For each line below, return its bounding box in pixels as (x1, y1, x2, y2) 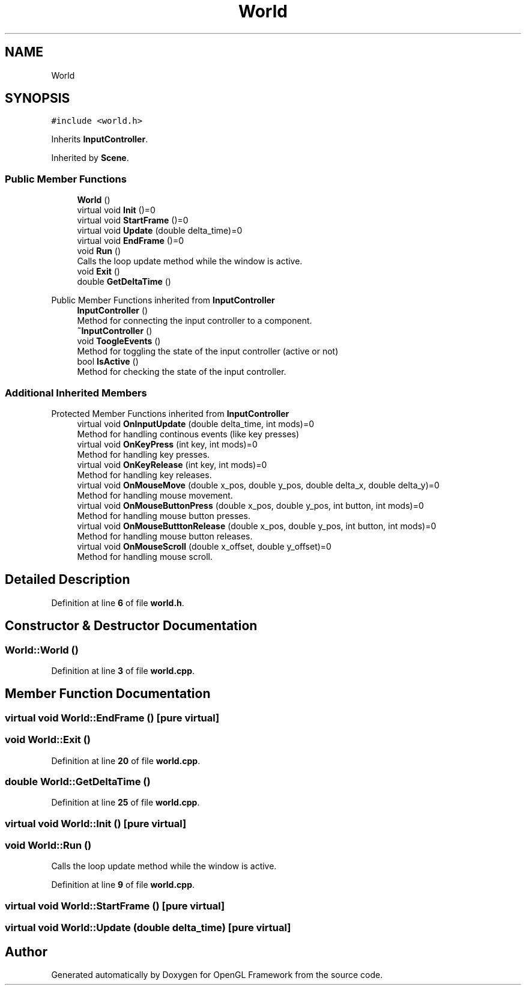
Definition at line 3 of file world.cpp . (51, 666, 195, 676)
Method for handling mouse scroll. (77, 551, 213, 562)
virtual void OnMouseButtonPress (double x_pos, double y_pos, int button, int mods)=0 (77, 500, 424, 511)
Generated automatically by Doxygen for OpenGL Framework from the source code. (51, 970, 383, 980)
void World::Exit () (5, 733, 91, 746)
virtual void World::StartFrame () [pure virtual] (5, 899, 225, 912)
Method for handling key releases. (77, 469, 212, 480)
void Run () (77, 246, 121, 257)
